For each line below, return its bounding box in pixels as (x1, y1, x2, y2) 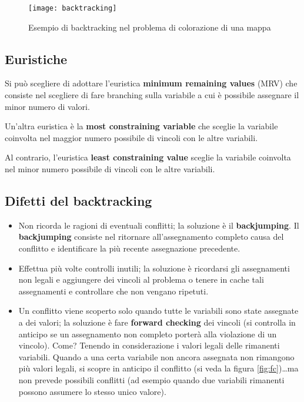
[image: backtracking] (28, 4, 117, 12)
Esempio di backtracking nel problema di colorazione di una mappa (28, 21, 271, 33)
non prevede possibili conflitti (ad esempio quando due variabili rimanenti (18, 373, 285, 386)
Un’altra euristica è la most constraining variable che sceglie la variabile (5, 120, 278, 132)
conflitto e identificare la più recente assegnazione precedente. (18, 242, 240, 254)
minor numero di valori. (5, 100, 90, 112)
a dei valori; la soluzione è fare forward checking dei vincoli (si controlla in (18, 316, 296, 328)
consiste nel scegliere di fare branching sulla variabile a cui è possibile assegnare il (5, 89, 299, 101)
